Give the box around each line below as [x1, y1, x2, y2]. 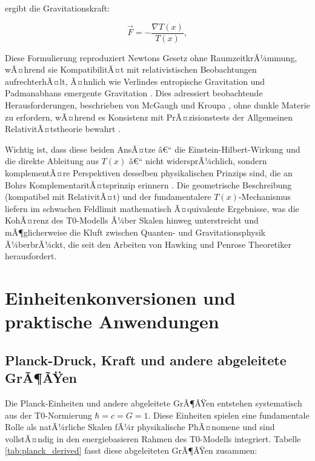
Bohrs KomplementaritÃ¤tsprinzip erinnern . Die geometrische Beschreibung [5, 178, 292, 191]
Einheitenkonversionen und [5, 285, 236, 310]
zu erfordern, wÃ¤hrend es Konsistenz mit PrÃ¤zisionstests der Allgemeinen [5, 110, 293, 123]
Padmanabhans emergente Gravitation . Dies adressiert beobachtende [5, 87, 263, 99]
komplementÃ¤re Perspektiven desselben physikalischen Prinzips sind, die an [5, 167, 293, 179]
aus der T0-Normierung [5, 408, 92, 421]
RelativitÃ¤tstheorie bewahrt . [5, 122, 121, 135]
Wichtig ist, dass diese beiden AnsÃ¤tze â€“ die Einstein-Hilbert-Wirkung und [5, 142, 300, 155]
